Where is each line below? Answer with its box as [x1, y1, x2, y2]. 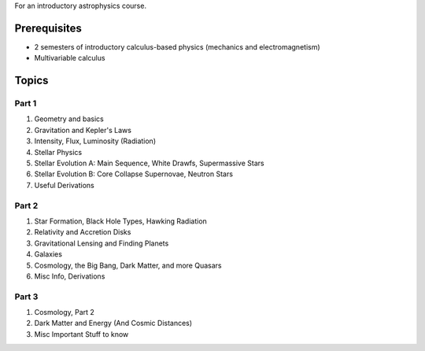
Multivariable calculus [34, 54, 105, 63]
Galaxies [34, 249, 63, 259]
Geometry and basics [34, 114, 104, 124]
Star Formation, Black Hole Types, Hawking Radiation [34, 216, 208, 226]
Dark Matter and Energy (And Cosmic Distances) [34, 319, 193, 328]
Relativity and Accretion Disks [34, 227, 131, 237]
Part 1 [14, 98, 37, 109]
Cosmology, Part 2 [34, 308, 94, 317]
